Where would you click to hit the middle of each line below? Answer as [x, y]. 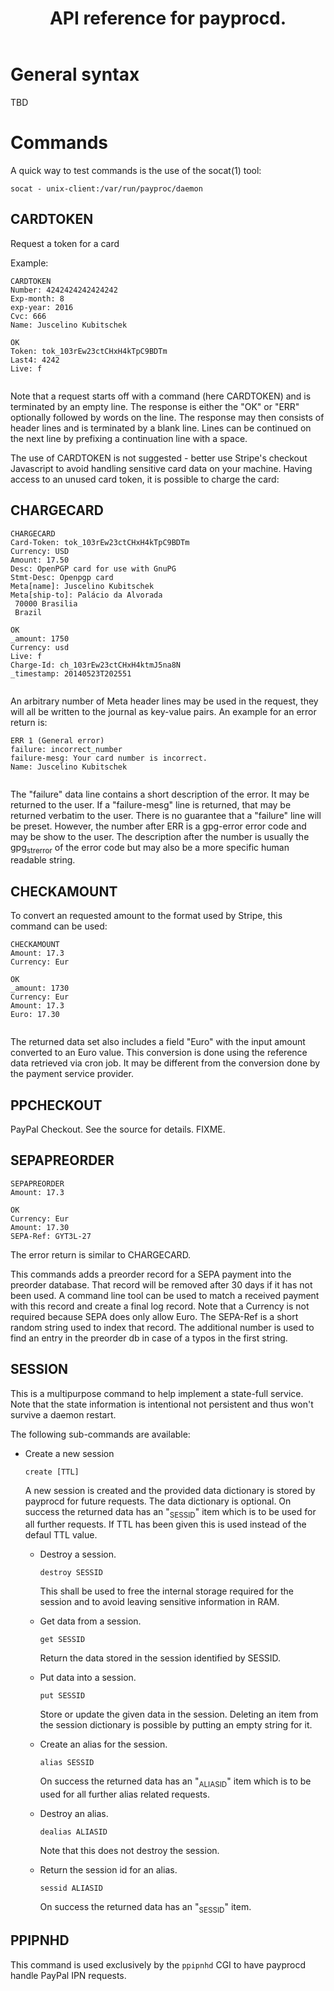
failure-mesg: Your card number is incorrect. [109, 758]
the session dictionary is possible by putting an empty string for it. [176, 1725]
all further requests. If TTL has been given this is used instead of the [165, 1524]
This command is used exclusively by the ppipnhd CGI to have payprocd [158, 1964]
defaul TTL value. [61, 1535]
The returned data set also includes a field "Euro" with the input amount [158, 1042]
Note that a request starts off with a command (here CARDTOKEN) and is [161, 396]
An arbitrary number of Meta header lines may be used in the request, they [164, 701]
